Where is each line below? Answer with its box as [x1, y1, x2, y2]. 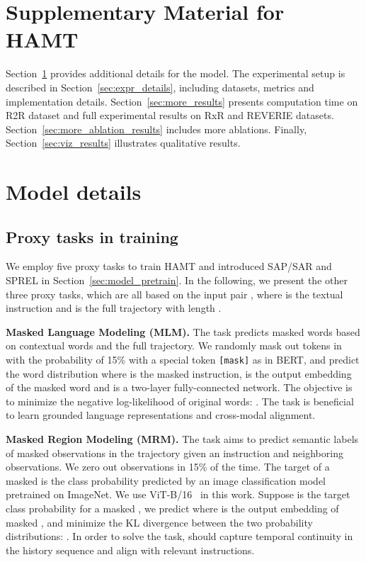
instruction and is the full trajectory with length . [6, 300, 222, 315]
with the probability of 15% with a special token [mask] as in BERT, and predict [6, 352, 360, 367]
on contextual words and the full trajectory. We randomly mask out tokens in [6, 338, 342, 353]
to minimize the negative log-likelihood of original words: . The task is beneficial [6, 393, 354, 408]
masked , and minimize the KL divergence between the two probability [6, 515, 313, 529]
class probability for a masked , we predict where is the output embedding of [6, 501, 339, 516]
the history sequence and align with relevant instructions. [6, 542, 255, 557]
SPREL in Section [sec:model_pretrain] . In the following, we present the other [6, 273, 348, 288]
